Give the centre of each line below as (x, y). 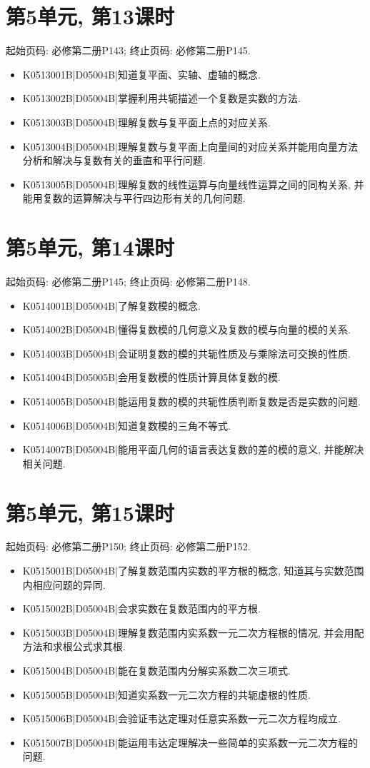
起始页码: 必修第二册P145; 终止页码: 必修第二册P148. (128, 281)
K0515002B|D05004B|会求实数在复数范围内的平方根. (141, 608)
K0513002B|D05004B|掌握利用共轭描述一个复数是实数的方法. (161, 98)
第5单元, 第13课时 (90, 16)
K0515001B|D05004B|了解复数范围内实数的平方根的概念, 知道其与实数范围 (193, 571)
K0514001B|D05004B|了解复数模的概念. (111, 305)
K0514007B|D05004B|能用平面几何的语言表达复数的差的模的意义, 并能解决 (193, 449)
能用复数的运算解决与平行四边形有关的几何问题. (134, 198)
